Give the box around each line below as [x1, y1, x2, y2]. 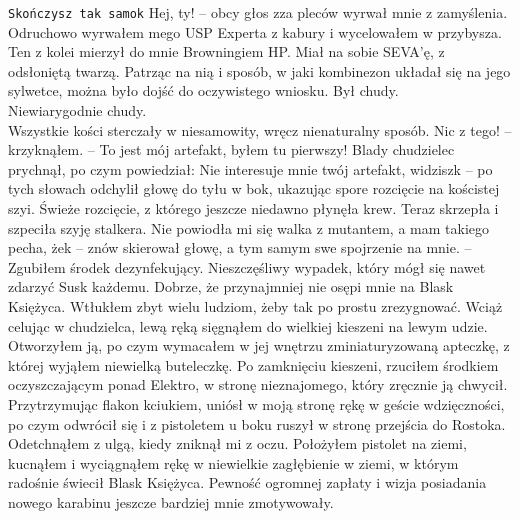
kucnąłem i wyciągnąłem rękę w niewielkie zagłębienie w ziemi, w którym [8, 452, 459, 473]
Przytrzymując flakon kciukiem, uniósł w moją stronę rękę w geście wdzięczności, [8, 393, 505, 414]
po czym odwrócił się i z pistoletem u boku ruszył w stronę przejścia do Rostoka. [8, 413, 506, 434]
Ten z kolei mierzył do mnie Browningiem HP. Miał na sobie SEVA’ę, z [8, 41, 445, 62]
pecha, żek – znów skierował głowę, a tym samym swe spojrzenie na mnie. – [8, 237, 472, 258]
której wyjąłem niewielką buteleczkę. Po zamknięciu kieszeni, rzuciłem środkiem [8, 354, 499, 375]
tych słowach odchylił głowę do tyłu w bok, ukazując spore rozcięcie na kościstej [8, 178, 500, 199]
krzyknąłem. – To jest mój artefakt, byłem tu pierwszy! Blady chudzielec [8, 139, 455, 160]
